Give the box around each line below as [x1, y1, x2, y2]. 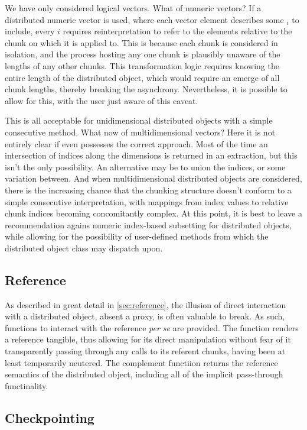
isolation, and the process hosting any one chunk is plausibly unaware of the [5, 48, 280, 60]
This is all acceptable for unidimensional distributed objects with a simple [5, 114, 273, 127]
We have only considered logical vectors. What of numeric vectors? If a [5, 2, 262, 14]
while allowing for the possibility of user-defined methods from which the [5, 230, 269, 243]
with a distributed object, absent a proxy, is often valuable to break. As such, [5, 310, 285, 322]
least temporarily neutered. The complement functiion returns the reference [5, 356, 278, 368]
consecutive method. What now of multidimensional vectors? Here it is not [5, 125, 276, 138]
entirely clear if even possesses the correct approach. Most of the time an [5, 137, 268, 150]
